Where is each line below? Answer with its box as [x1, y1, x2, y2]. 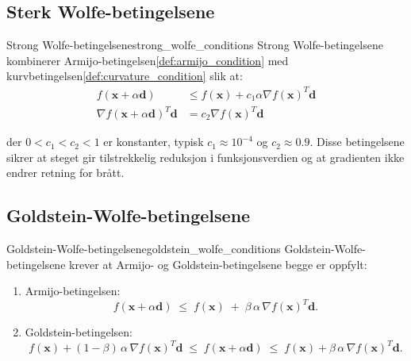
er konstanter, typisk [103, 133, 204, 150]
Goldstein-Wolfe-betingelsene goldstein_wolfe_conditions [6, 240, 281, 257]
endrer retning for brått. [6, 164, 125, 181]
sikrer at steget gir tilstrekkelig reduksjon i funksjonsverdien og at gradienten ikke [6, 148, 405, 165]
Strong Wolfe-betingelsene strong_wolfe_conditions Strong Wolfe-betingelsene [6, 36, 383, 53]
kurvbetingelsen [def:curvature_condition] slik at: [6, 67, 243, 84]
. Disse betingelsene [309, 133, 405, 150]
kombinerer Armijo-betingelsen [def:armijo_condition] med [6, 52, 289, 68]
